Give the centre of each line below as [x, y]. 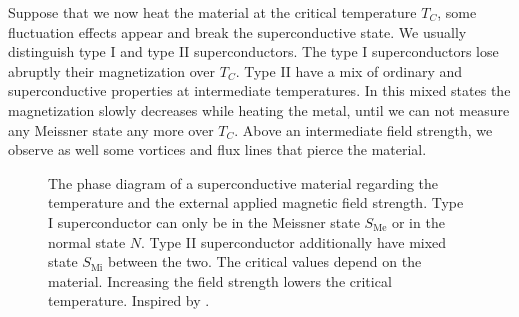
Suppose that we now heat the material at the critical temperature [212, 12]
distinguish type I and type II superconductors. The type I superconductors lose [253, 51]
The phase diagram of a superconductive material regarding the [243, 182]
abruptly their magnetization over [112, 70]
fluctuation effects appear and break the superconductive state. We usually [237, 31]
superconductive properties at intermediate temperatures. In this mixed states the [259, 90]
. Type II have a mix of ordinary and [349, 70]
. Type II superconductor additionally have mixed [294, 241]
